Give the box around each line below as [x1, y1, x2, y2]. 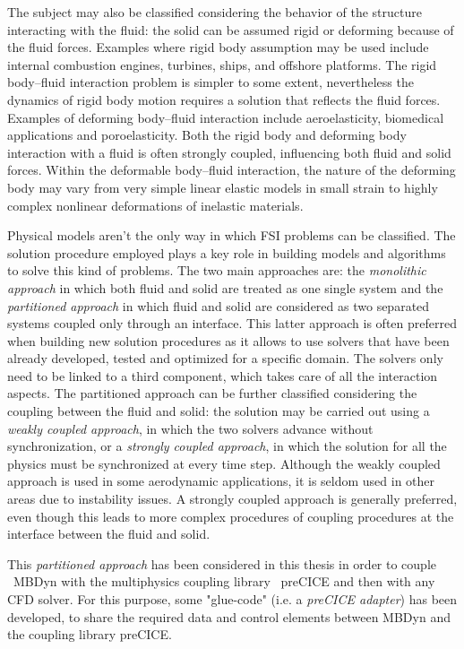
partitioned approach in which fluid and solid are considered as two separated [7, 296, 430, 315]
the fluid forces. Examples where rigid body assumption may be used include [7, 38, 429, 56]
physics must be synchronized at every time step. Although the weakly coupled [7, 454, 441, 472]
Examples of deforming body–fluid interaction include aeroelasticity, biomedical [7, 108, 444, 126]
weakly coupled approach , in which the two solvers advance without [7, 419, 374, 437]
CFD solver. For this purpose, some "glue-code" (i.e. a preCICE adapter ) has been [7, 590, 458, 608]
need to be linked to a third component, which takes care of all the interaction [7, 366, 438, 385]
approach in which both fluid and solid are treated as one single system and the [7, 278, 443, 297]
